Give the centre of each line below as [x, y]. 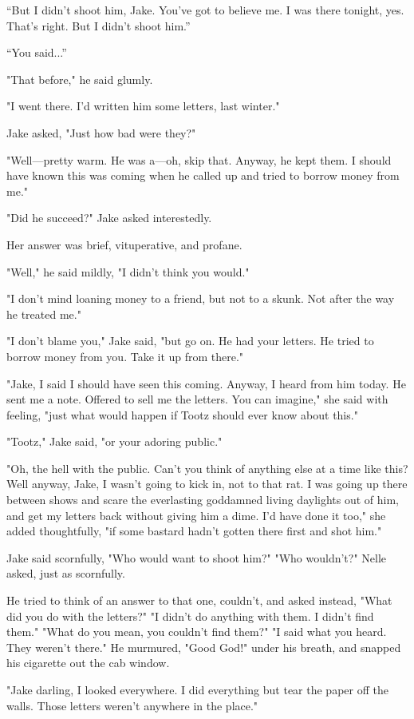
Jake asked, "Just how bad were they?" [101, 132]
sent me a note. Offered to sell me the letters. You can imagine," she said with [197, 399]
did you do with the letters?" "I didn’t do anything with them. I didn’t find [190, 616]
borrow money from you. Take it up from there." [125, 356]
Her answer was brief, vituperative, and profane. [124, 244]
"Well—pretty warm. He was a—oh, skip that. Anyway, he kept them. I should [199, 159]
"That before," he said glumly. [80, 79]
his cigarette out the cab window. [88, 663]
